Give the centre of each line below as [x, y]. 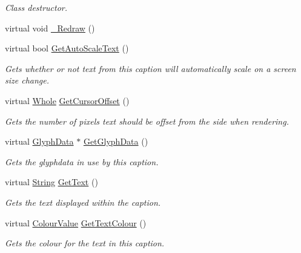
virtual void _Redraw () [50, 28]
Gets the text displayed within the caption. [83, 202]
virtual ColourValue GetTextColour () [76, 222]
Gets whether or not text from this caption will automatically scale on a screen [150, 68]
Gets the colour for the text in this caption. [85, 243]
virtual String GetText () [51, 182]
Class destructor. [36, 7]
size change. [27, 80]
